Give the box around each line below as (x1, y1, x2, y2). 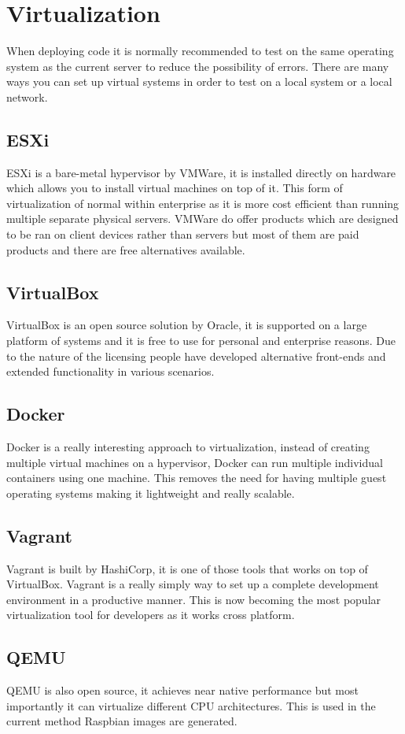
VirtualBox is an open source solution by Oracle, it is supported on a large (6, 317, 367, 333)
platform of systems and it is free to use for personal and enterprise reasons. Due (6, 332, 396, 349)
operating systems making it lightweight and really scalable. (6, 484, 295, 501)
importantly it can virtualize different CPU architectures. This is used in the (6, 697, 376, 714)
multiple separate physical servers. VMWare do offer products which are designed (6, 210, 399, 227)
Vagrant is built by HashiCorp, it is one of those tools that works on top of (6, 560, 368, 576)
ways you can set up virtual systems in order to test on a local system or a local (6, 73, 392, 90)
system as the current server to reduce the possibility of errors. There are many (6, 57, 389, 74)
